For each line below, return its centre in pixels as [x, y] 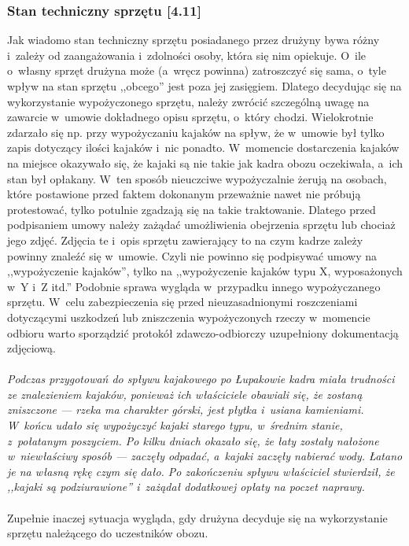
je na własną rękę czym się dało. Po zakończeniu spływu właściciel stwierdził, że [201, 471]
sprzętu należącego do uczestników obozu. [108, 533]
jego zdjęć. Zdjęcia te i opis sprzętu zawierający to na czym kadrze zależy [185, 240]
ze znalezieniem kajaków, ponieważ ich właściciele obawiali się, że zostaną [185, 394]
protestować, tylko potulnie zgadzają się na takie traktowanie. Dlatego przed [192, 209]
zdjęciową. [31, 348]
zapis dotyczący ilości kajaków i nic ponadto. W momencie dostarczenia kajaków [203, 148]
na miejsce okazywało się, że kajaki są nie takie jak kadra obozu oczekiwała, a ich [205, 162]
